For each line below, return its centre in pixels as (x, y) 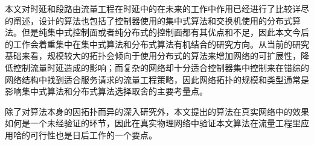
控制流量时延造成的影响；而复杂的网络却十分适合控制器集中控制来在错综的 (161, 67)
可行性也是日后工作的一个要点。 (93, 134)
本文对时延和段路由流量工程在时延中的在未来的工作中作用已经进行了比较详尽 (157, 8)
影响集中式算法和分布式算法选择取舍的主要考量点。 (106, 91)
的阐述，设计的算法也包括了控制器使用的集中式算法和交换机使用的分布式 (149, 20)
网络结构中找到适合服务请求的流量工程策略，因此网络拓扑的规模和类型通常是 (157, 79)
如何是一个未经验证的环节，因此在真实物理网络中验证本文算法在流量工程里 (153, 123)
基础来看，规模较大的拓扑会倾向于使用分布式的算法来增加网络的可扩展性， (153, 56)
